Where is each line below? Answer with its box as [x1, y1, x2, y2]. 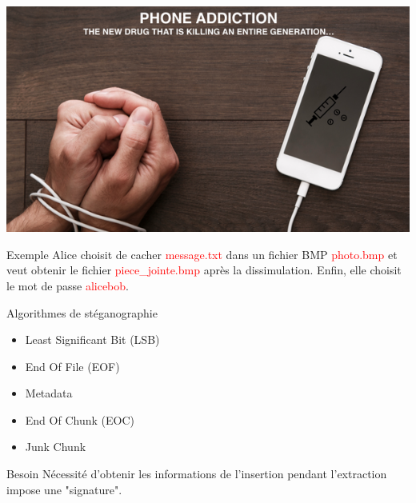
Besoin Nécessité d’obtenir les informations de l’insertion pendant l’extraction [6, 465, 387, 482]
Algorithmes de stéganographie [6, 304, 158, 321]
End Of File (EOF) [25, 357, 120, 374]
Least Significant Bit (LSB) [25, 331, 160, 348]
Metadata [25, 385, 73, 401]
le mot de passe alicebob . [6, 277, 129, 293]
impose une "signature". [6, 481, 122, 497]
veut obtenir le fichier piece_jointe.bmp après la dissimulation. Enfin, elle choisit [6, 261, 402, 278]
